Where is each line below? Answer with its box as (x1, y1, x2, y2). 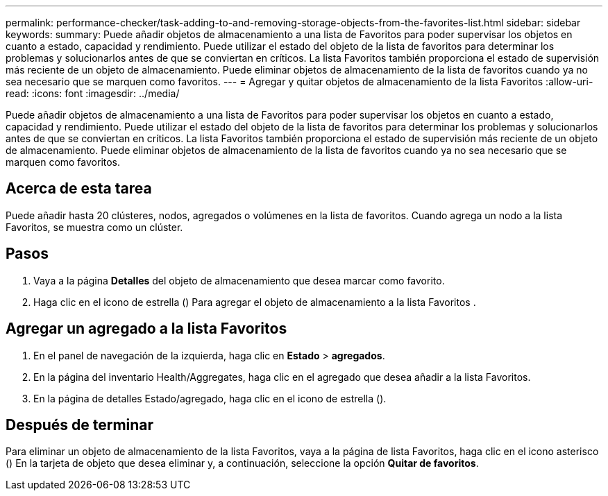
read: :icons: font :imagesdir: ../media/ (6, 87, 180, 99)
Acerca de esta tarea (6, 180, 152, 198)
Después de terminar (6, 416, 154, 434)
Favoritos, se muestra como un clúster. (6, 221, 183, 233)
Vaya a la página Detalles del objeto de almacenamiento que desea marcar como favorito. (33, 274, 445, 287)
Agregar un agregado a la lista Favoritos (6, 320, 287, 338)
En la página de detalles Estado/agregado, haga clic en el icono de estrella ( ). (33, 392, 387, 404)
